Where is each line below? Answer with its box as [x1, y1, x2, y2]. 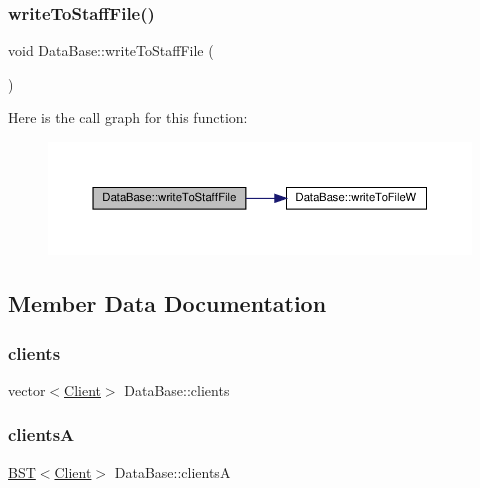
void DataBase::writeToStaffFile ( [8, 40, 214, 61]
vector [8, 379, 46, 400]
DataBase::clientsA [114, 461, 231, 482]
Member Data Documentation [8, 288, 327, 319]
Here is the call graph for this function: [8, 107, 248, 128]
